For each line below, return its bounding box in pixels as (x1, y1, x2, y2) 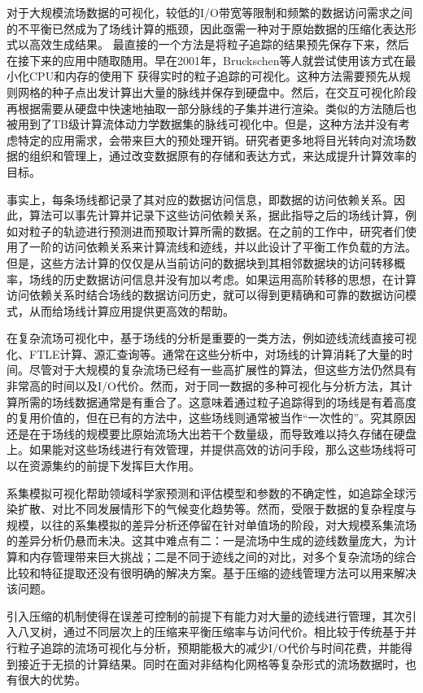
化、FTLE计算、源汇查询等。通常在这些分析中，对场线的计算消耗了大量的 (7, 345, 402, 362)
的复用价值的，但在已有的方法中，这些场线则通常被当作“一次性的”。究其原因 (7, 409, 416, 426)
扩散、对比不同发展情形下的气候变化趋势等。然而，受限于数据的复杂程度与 (17, 500, 416, 517)
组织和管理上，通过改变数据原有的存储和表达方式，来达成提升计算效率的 (28, 147, 416, 164)
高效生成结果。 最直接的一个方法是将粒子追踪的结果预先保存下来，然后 (28, 36, 409, 53)
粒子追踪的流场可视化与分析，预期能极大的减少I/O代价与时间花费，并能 (17, 639, 401, 656)
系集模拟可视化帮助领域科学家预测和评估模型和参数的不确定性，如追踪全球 (7, 484, 405, 501)
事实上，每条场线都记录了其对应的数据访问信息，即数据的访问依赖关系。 (7, 190, 394, 207)
